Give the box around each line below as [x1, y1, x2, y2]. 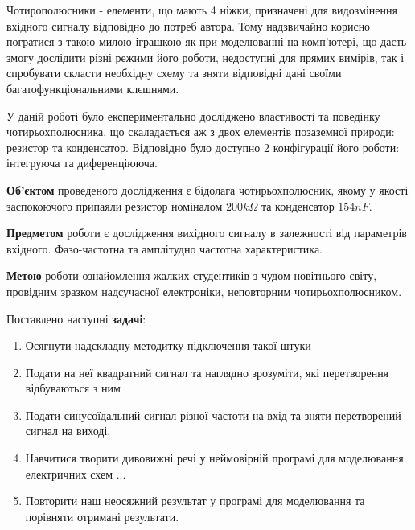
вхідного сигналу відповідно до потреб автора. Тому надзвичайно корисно [6, 17, 371, 34]
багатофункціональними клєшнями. [6, 80, 179, 97]
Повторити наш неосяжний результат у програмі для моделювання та [25, 492, 365, 509]
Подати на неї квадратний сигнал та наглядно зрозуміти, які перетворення [25, 364, 389, 380]
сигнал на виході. [25, 422, 111, 439]
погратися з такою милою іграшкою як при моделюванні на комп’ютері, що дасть [6, 33, 407, 50]
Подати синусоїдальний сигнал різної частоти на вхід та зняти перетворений [25, 406, 401, 423]
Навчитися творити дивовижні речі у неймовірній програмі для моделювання [25, 450, 404, 466]
